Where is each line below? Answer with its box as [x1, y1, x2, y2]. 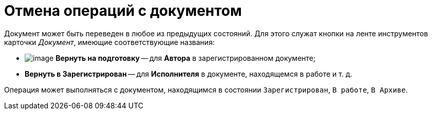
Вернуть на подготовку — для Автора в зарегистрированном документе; [55, 53, 316, 62]
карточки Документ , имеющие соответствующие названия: [4, 37, 215, 47]
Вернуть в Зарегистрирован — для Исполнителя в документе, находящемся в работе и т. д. [25, 69, 352, 78]
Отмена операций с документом [4, 2, 242, 19]
